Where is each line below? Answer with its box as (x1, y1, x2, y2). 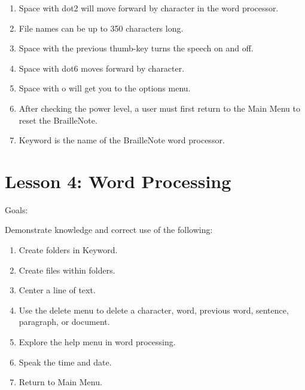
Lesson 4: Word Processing (5, 168, 231, 193)
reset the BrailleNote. (19, 113, 97, 126)
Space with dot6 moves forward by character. (19, 62, 185, 74)
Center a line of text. (19, 284, 96, 296)
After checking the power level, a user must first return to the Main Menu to (19, 102, 301, 114)
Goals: (5, 203, 28, 216)
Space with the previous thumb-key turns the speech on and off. (19, 42, 254, 54)
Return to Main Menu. (19, 376, 102, 388)
